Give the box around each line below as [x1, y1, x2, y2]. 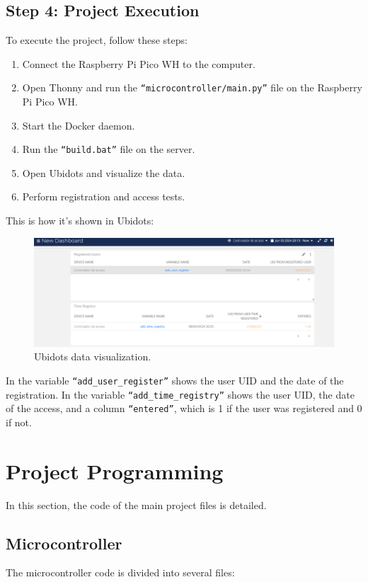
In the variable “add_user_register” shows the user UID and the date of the [6, 372, 344, 387]
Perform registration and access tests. [22, 189, 185, 204]
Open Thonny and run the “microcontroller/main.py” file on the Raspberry [22, 80, 362, 95]
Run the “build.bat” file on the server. [22, 142, 195, 156]
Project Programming [6, 456, 224, 485]
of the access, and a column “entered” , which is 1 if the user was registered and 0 [6, 401, 362, 416]
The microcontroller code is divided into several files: [6, 565, 235, 580]
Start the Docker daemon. [22, 118, 135, 132]
